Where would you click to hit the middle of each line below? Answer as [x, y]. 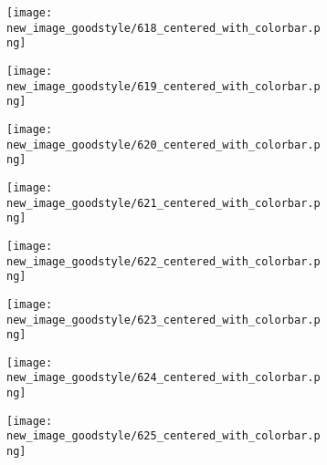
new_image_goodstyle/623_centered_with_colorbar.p [163, 320]
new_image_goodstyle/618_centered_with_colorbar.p [163, 28]
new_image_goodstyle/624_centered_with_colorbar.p [163, 378]
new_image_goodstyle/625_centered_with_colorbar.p [163, 436]
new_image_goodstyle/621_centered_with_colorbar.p [163, 203]
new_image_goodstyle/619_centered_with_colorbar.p [163, 86]
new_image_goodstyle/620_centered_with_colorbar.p [163, 145]
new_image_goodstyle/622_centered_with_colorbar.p [163, 261]
